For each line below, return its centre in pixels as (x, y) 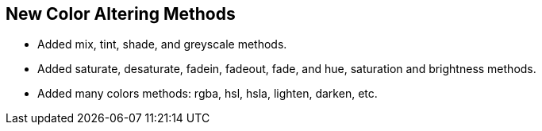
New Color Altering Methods (121, 14)
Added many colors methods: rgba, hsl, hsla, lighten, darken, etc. (208, 94)
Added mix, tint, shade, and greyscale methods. (162, 44)
